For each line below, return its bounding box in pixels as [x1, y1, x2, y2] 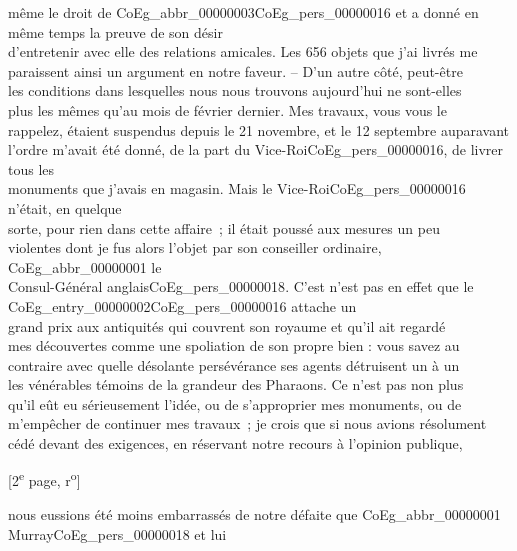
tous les [8, 158, 55, 179]
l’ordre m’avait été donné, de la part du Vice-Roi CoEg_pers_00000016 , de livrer [8, 139, 504, 160]
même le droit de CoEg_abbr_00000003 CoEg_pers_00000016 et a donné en [8, 2, 479, 22]
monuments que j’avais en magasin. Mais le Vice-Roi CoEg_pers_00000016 [8, 178, 466, 199]
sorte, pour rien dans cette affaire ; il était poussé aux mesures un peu [8, 217, 440, 238]
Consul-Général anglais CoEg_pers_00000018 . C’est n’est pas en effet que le [8, 276, 474, 297]
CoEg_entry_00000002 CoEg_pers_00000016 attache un [8, 295, 357, 316]
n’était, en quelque [8, 197, 122, 218]
